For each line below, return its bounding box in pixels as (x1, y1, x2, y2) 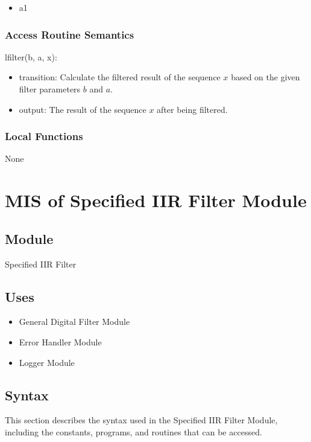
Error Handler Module (19, 335, 102, 348)
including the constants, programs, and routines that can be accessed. (5, 425, 262, 438)
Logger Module (19, 356, 75, 368)
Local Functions (5, 129, 83, 144)
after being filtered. (157, 103, 228, 115)
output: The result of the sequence (19, 103, 146, 115)
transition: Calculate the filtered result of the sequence (19, 71, 221, 83)
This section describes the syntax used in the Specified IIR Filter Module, (5, 414, 278, 426)
